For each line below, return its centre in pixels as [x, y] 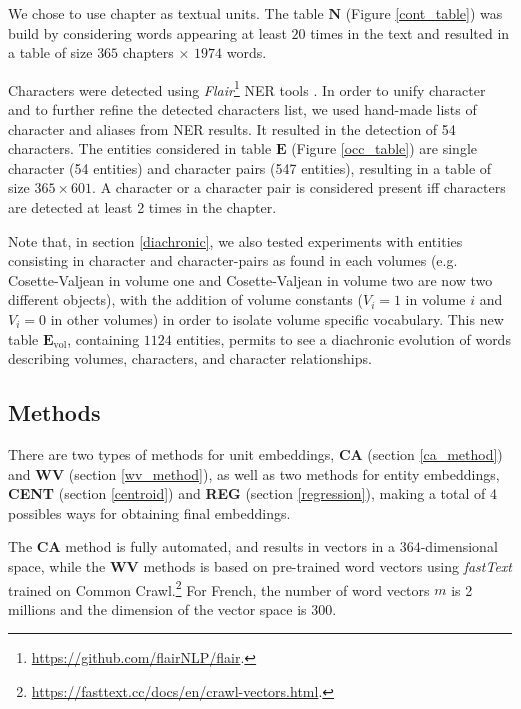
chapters [148, 52]
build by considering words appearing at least [147, 32]
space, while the [57, 565]
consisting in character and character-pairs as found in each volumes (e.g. [233, 260]
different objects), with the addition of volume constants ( [185, 299]
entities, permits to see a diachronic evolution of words [343, 338]
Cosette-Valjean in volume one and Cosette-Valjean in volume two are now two [250, 279]
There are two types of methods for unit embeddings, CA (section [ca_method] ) [255, 453]
